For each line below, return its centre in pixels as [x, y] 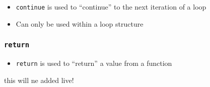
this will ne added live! [39, 80]
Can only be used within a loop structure [80, 23]
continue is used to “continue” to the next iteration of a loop [111, 7]
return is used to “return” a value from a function [94, 63]
